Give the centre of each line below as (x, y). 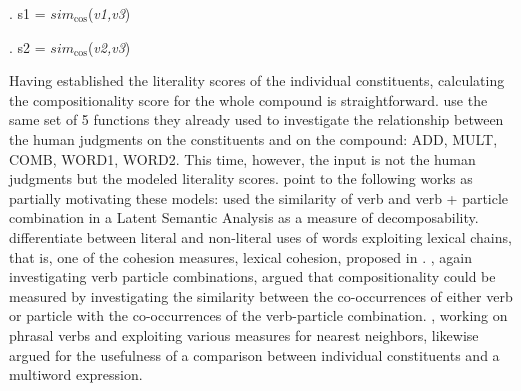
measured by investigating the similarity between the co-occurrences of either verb (261, 295)
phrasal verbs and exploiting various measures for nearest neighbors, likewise (244, 334)
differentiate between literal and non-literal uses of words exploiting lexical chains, (260, 236)
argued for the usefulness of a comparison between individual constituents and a (254, 354)
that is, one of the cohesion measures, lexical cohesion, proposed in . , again (240, 256)
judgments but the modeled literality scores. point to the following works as (241, 178)
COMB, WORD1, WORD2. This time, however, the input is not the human (242, 158)
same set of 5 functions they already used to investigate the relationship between (256, 119)
